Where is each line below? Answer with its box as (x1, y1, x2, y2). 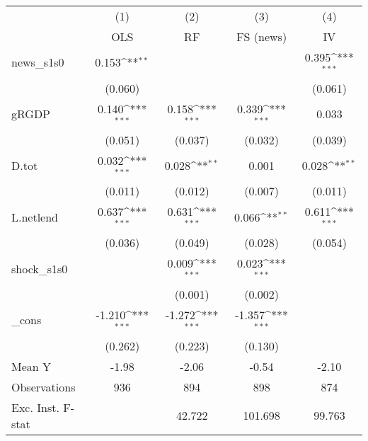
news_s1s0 (11, 54, 64, 71)
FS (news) (236, 28, 287, 45)
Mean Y (11, 357, 52, 374)
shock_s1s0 (11, 260, 68, 277)
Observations (11, 378, 76, 395)
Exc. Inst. (11, 399, 59, 416)
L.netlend (11, 208, 59, 225)
